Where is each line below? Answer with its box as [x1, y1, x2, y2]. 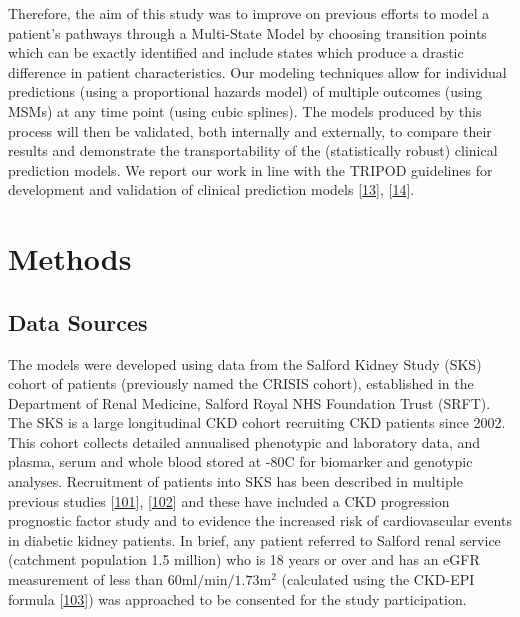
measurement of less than [8, 569, 164, 590]
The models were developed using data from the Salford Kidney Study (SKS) [8, 353, 482, 374]
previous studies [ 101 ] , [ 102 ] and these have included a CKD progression [8, 490, 450, 511]
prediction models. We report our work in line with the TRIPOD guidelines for [8, 159, 493, 180]
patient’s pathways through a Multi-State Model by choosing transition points [8, 22, 487, 43]
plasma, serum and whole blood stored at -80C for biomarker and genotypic [8, 451, 473, 472]
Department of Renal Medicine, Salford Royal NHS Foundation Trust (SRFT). [8, 392, 491, 413]
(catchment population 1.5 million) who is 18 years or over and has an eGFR [8, 549, 480, 570]
